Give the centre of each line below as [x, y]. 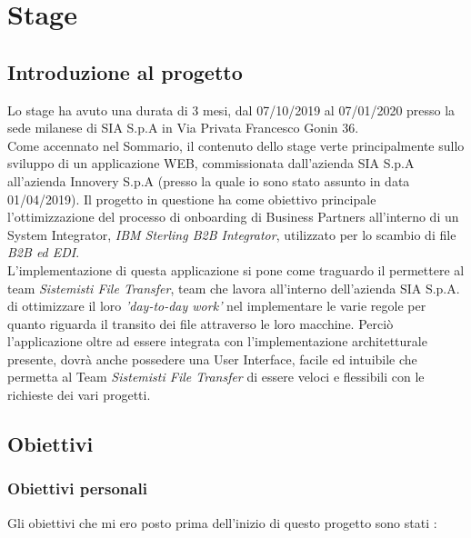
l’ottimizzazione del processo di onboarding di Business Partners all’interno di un [233, 217]
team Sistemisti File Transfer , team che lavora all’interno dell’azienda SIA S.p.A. [234, 288]
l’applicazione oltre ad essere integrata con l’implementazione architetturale [217, 341]
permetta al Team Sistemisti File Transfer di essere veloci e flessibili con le [216, 377]
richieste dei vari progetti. [79, 395]
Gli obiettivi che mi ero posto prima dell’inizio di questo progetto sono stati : [222, 522]
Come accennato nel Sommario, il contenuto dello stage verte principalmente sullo [236, 145]
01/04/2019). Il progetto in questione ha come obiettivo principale [192, 199]
